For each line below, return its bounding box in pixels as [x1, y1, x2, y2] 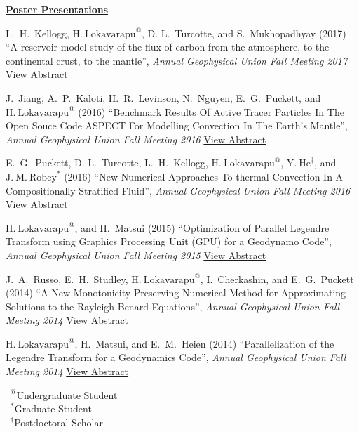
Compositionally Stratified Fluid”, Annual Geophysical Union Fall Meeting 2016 [6, 183, 351, 197]
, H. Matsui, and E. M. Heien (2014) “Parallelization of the [74, 336, 334, 351]
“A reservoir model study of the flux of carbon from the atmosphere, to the [6, 39, 330, 54]
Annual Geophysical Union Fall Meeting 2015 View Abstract [6, 247, 266, 262]
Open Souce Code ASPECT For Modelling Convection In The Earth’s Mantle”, [6, 118, 348, 133]
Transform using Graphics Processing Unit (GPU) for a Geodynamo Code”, [6, 234, 332, 249]
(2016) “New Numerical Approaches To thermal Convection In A [64, 169, 344, 183]
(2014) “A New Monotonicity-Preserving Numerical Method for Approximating [6, 285, 346, 300]
